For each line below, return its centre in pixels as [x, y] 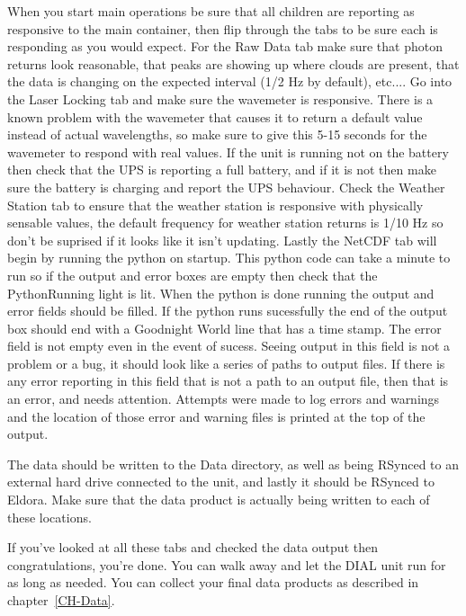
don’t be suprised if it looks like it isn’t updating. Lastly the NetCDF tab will [222, 240]
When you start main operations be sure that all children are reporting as [211, 11]
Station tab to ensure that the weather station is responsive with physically [215, 205]
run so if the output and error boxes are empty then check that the [193, 275]
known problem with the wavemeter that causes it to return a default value [215, 116]
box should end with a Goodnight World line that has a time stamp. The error [224, 328]
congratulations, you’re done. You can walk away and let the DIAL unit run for [227, 564]
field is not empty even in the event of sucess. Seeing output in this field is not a [229, 346]
